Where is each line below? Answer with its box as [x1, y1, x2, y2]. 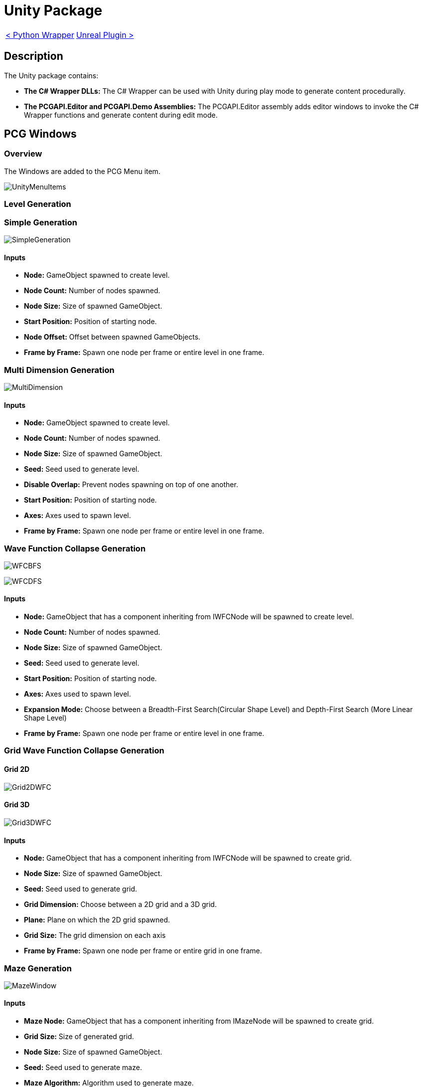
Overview [4, 149, 42, 159]
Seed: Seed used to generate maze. [24, 1063, 142, 1072]
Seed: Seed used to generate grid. [24, 885, 138, 894]
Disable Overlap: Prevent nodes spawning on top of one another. [24, 480, 238, 489]
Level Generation [4, 199, 71, 209]
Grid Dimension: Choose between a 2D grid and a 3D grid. [24, 900, 217, 909]
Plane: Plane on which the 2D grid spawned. [24, 915, 170, 924]
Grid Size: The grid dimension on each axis [24, 931, 166, 940]
